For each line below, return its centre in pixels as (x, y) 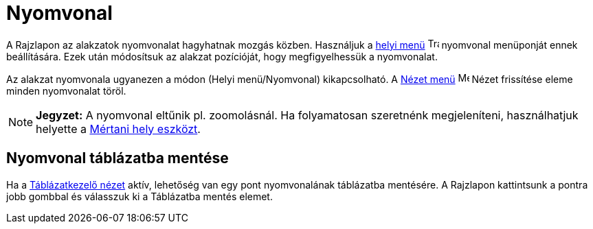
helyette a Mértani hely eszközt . (118, 129)
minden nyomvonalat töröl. (66, 91)
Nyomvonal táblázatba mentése (118, 158)
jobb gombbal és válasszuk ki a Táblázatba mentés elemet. (139, 196)
